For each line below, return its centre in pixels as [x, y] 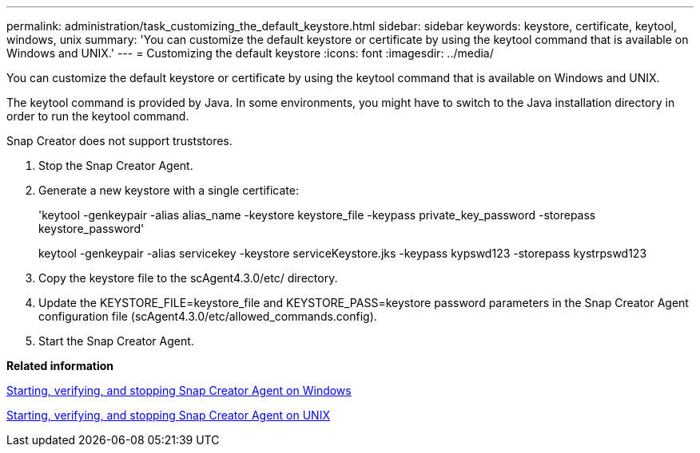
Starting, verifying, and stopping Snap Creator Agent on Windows [179, 390]
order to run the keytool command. [98, 116]
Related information [60, 366]
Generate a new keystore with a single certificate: [169, 190]
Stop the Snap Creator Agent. [116, 165]
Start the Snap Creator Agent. [116, 341]
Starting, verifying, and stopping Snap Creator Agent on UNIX [168, 415]
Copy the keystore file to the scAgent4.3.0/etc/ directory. [188, 278]
